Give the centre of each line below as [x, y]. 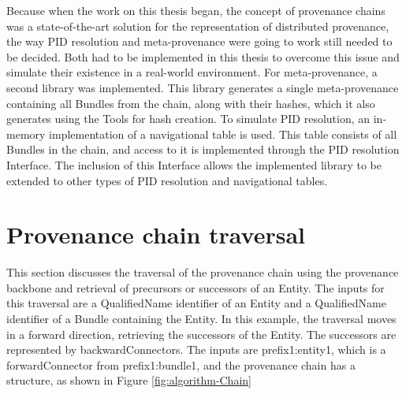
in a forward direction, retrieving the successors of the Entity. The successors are [201, 334]
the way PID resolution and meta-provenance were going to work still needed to [199, 41]
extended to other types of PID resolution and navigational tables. [167, 180]
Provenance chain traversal [156, 234]
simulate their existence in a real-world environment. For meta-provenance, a [192, 72]
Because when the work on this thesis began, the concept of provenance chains [196, 10]
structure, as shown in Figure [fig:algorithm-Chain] [129, 380]
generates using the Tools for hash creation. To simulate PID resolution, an [188, 119]
